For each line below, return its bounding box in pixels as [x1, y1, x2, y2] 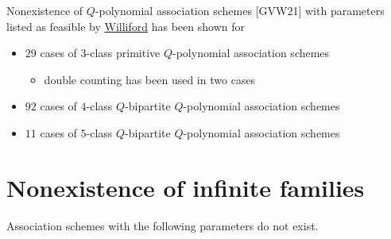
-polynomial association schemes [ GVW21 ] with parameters [95, 2, 385, 18]
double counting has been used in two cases [44, 71, 256, 87]
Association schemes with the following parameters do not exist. [6, 217, 319, 233]
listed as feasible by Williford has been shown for [6, 17, 245, 34]
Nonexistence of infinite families [6, 171, 365, 203]
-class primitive [86, 44, 161, 61]
